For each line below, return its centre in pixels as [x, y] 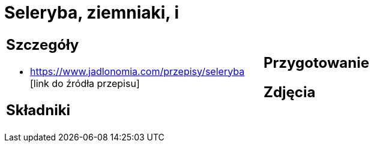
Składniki [38, 110]
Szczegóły [43, 44]
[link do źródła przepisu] [85, 83]
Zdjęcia [290, 92]
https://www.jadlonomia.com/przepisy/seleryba [137, 71]
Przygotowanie [316, 62]
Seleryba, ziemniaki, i [92, 13]
